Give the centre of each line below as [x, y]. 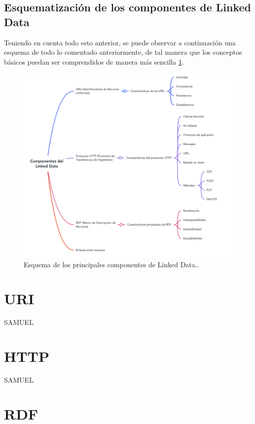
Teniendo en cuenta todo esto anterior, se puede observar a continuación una [120, 42]
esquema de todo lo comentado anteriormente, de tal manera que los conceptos [123, 52]
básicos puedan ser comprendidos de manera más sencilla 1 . [94, 61]
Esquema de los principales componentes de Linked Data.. [111, 265]
